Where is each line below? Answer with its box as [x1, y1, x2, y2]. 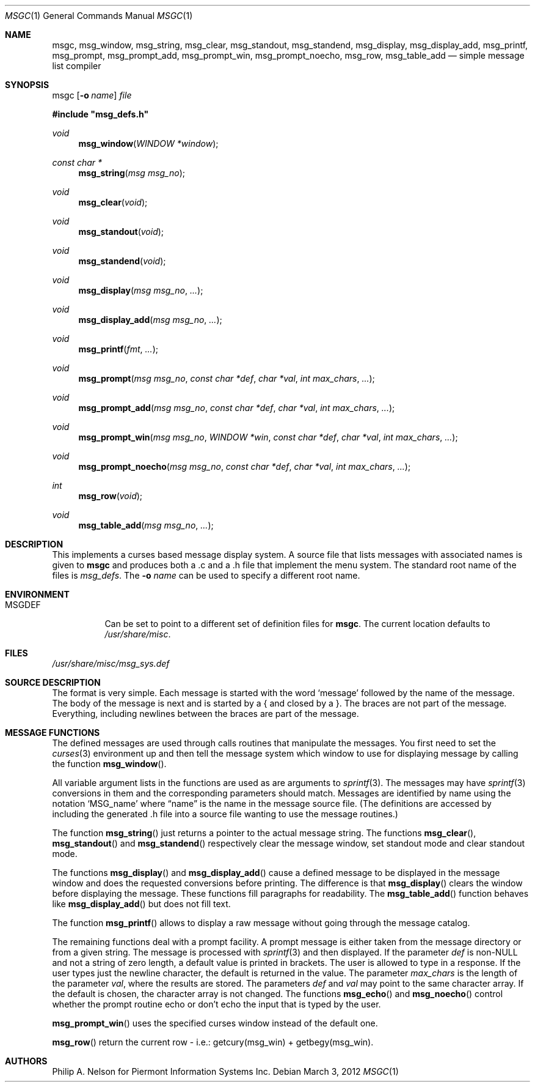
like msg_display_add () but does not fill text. [52, 899, 231, 909]
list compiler [52, 61, 101, 71]
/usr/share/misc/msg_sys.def [52, 658, 170, 669]
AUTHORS [5, 1056, 48, 1066]
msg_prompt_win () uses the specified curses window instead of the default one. [52, 1018, 378, 1028]
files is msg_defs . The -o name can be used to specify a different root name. [52, 570, 360, 581]
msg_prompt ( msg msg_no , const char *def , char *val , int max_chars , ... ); [78, 373, 375, 384]
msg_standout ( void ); [78, 226, 164, 237]
